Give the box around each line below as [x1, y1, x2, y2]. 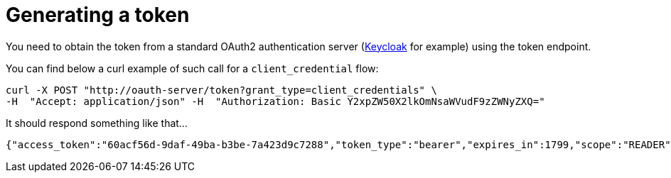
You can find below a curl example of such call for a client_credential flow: [6, 62, 379, 74]
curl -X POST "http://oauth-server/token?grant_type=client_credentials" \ [6, 84, 437, 96]
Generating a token [6, 3, 190, 27]
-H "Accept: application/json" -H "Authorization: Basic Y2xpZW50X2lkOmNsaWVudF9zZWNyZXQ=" [6, 95, 545, 107]
